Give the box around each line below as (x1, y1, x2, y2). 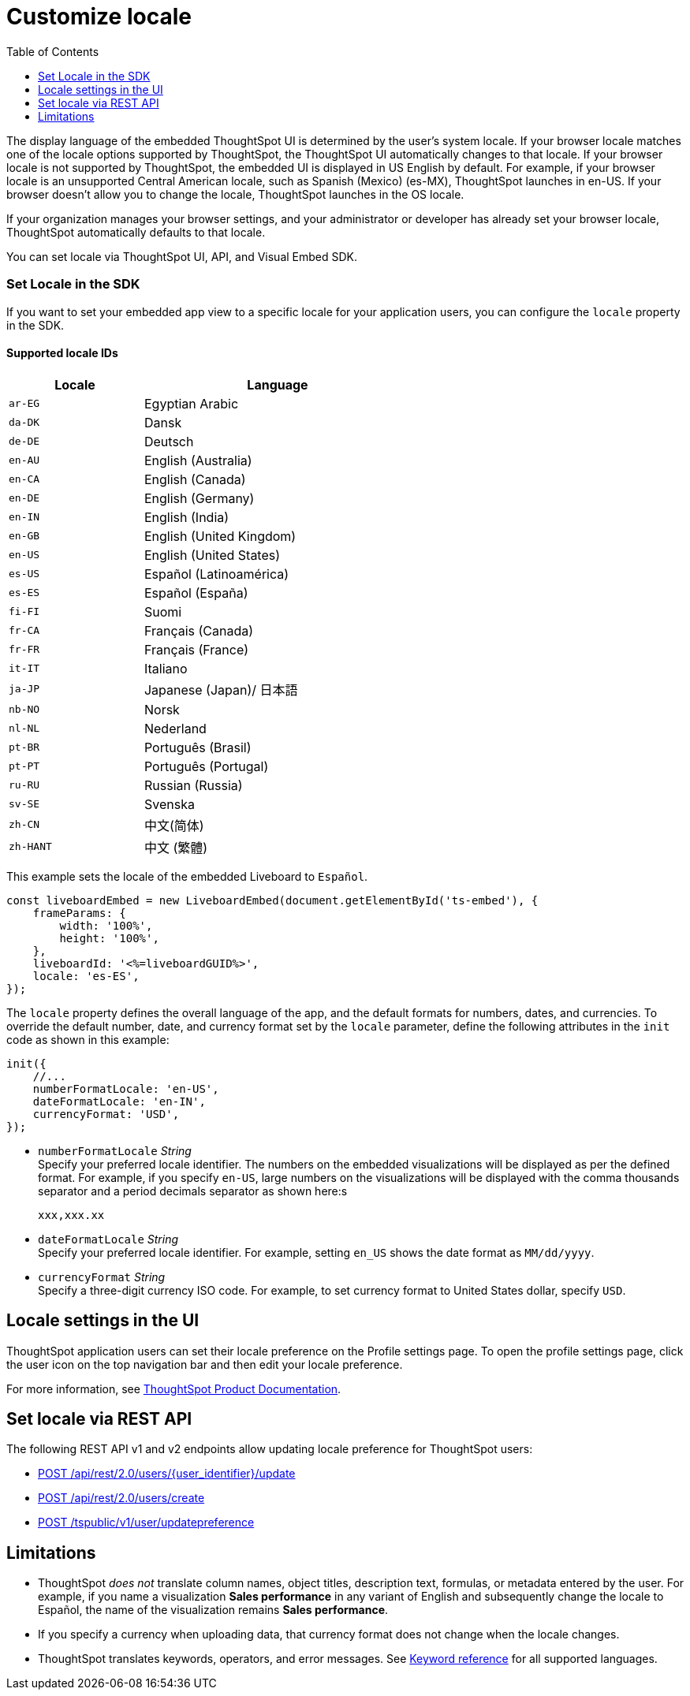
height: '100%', (59, 931, 159, 945)
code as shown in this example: (6, 1032, 170, 1046)
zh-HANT (9, 841, 52, 853)
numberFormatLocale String (38, 1143, 192, 1157)
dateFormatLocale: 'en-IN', (32, 1094, 206, 1108)
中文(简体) (144, 817, 204, 833)
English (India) (144, 509, 229, 525)
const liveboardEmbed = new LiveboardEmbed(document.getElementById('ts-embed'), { (6, 893, 539, 907)
